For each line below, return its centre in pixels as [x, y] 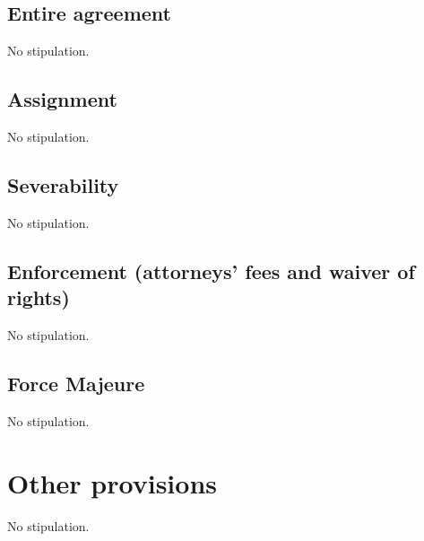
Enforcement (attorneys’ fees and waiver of [211, 270]
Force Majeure [76, 383]
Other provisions [112, 482]
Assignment [62, 99]
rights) [39, 297]
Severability [63, 184]
